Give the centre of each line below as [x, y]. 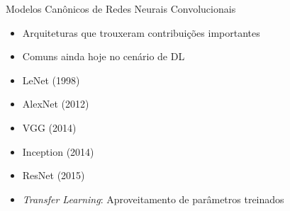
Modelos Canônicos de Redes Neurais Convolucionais [121, 8]
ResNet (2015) [54, 175]
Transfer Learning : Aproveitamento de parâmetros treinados [153, 199]
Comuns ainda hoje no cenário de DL [104, 56]
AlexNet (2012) [56, 104]
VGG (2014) [49, 127]
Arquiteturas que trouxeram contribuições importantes [141, 32]
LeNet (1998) [51, 80]
